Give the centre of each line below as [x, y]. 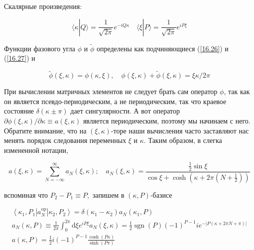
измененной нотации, [36, 150]
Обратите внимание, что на [45, 130]
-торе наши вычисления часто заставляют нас [180, 130]
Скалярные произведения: [43, 6]
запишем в [108, 194]
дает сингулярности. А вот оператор [125, 111]
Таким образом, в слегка [185, 140]
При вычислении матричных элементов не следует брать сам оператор [111, 91]
